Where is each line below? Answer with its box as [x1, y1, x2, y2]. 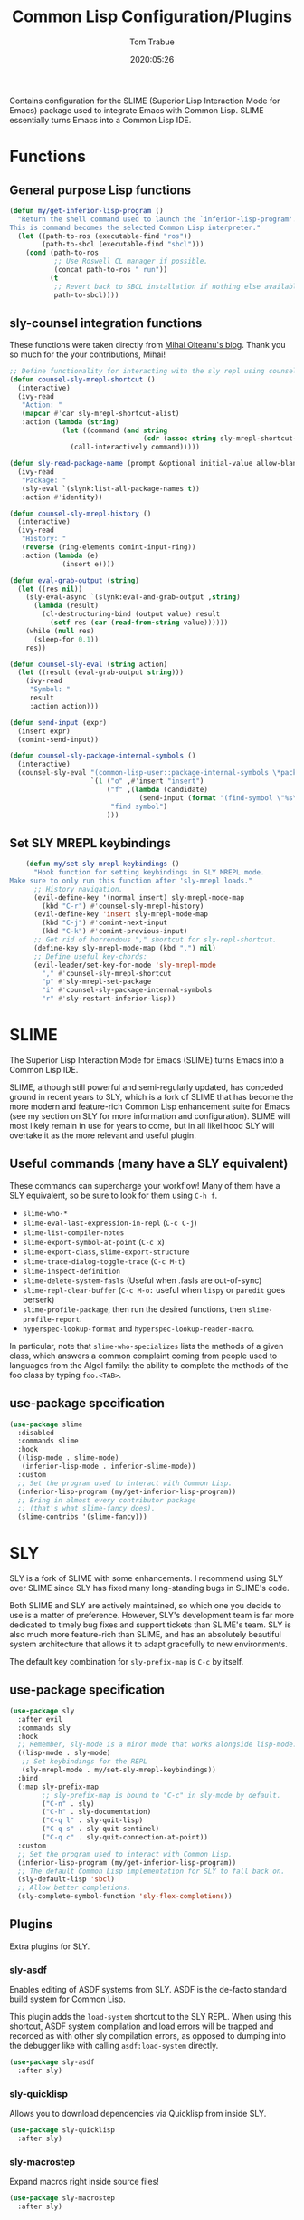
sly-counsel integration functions [9, 315, 203, 331]
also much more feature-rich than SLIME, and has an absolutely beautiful [9, 1629, 282, 1640]
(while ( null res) [25, 626, 95, 635]
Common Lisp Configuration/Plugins [12, 6, 292, 27]
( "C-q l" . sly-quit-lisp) [42, 1816, 144, 1825]
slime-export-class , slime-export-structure [22, 1246, 190, 1257]
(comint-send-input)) [17, 735, 100, 744]
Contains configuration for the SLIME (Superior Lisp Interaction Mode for [9, 95, 280, 106]
